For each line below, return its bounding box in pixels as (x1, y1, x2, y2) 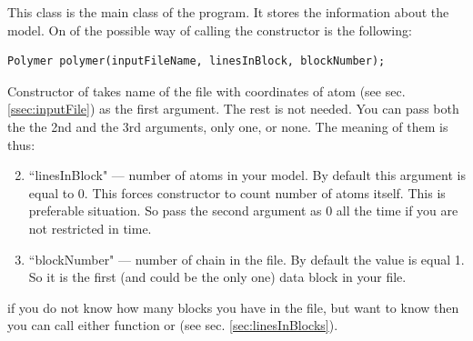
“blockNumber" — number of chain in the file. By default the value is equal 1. (28, 249, 465, 268)
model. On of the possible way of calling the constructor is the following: (7, 20, 412, 39)
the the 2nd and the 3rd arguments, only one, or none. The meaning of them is (7, 116, 448, 135)
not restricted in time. (28, 218, 152, 237)
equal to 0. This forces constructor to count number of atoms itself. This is (28, 183, 446, 202)
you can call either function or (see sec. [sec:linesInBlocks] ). (7, 316, 338, 335)
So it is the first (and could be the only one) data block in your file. (28, 267, 407, 286)
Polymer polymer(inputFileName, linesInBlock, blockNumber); (7, 55, 386, 68)
